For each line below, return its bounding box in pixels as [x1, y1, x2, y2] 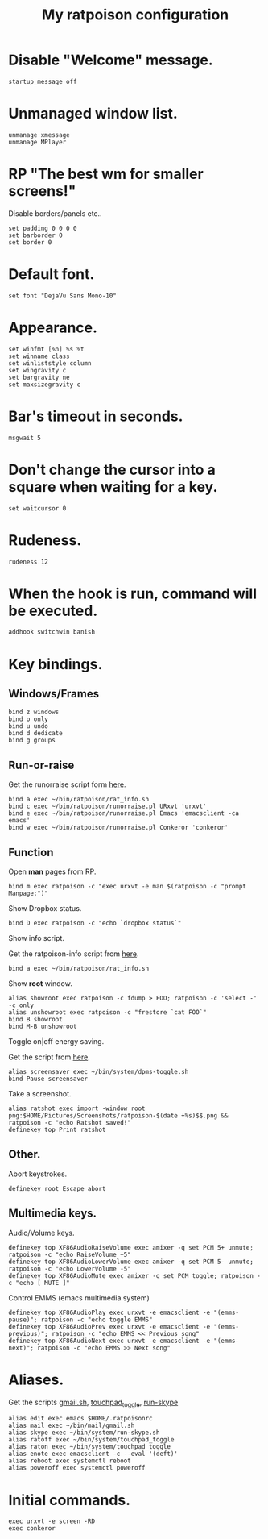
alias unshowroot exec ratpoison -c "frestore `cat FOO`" [8, 1009, 207, 1017]
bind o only [8, 715, 48, 723]
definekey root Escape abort [8, 1184, 106, 1192]
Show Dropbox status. [8, 904, 82, 913]
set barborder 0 [8, 231, 63, 239]
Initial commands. [8, 1491, 131, 1509]
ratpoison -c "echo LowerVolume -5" [8, 1264, 131, 1273]
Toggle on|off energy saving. [8, 1037, 105, 1046]
